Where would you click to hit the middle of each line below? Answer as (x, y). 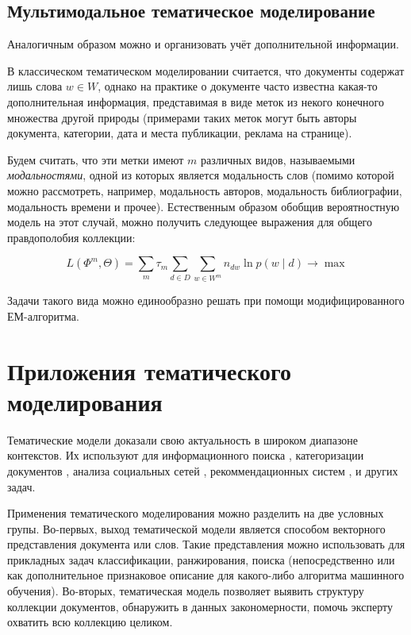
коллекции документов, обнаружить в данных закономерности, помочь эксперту (200, 606)
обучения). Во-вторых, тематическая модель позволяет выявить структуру (186, 591)
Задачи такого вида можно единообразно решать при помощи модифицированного (206, 300)
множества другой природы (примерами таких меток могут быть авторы (182, 117)
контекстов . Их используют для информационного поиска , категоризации (186, 455)
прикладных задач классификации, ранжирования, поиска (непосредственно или (201, 559)
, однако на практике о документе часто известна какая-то (238, 86)
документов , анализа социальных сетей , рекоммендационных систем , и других (203, 470)
